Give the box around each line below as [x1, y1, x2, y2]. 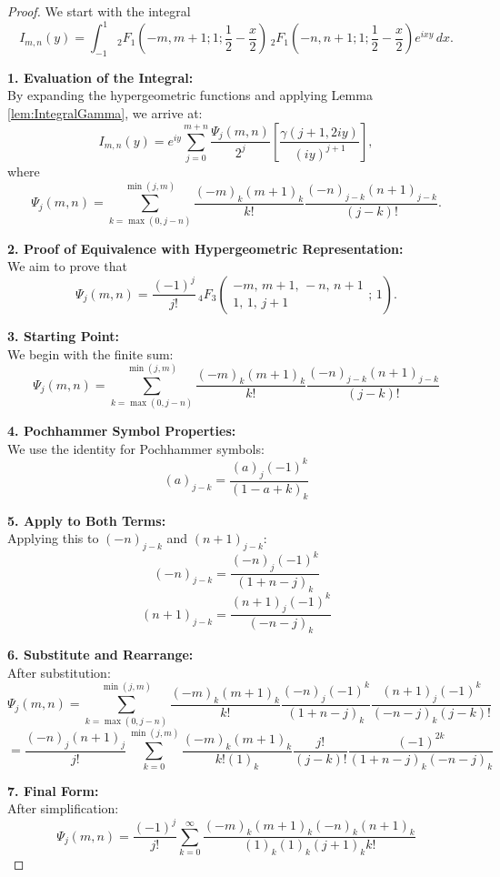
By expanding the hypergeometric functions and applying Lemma [7, 86, 373, 105]
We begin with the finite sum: [7, 344, 174, 363]
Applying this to [7, 529, 99, 548]
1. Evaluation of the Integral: [7, 67, 194, 86]
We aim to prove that [7, 257, 127, 276]
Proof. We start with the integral [7, 2, 191, 20]
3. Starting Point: [7, 326, 119, 345]
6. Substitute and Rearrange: [7, 645, 194, 664]
